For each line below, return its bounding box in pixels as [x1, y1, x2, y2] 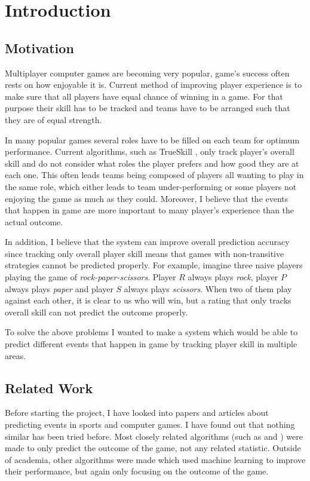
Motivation [5, 38, 74, 57]
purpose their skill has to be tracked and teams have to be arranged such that [5, 102, 290, 114]
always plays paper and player [5, 282, 113, 295]
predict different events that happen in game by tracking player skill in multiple [5, 338, 297, 350]
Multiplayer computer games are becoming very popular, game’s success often [5, 66, 290, 79]
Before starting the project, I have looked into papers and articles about [5, 406, 269, 419]
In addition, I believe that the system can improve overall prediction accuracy [5, 235, 290, 248]
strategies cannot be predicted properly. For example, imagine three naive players [5, 259, 303, 271]
